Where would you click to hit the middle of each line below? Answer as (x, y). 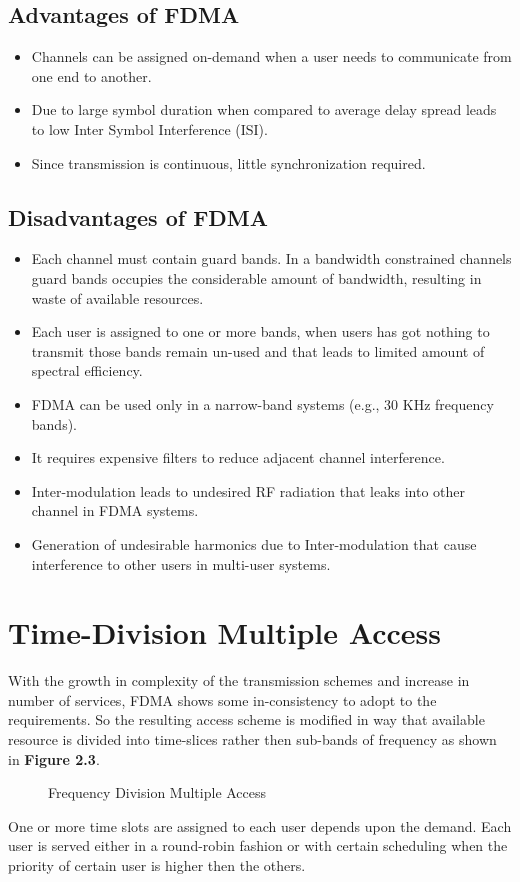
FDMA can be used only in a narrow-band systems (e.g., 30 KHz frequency (262, 403)
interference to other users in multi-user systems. (181, 563)
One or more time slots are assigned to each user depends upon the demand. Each (260, 825)
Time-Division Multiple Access (224, 632)
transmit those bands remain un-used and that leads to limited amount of (258, 350)
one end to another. (91, 75)
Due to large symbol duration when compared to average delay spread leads (264, 109)
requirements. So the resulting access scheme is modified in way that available (246, 719)
